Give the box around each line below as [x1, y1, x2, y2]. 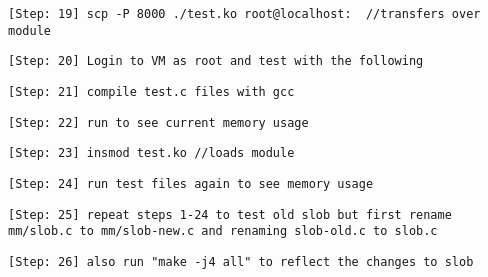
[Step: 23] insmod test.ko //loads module [8, 146, 295, 161]
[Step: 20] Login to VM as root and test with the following [8, 54, 424, 69]
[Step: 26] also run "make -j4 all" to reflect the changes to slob [8, 254, 474, 269]
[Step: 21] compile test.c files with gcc [8, 84, 295, 99]
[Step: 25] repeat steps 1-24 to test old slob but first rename [8, 207, 452, 222]
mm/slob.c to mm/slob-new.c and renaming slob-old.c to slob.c [8, 224, 438, 239]
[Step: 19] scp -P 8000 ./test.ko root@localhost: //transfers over [8, 7, 481, 21]
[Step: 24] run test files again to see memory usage [8, 176, 374, 191]
